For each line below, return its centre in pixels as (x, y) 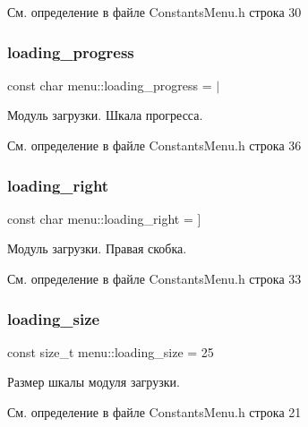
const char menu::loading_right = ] (104, 218)
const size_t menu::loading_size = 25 (111, 351)
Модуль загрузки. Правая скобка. (97, 248)
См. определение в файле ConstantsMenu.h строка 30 (154, 12)
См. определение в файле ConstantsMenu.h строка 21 (154, 412)
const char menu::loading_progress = (110, 85)
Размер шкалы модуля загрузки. (94, 382)
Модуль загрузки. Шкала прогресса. (105, 115)
